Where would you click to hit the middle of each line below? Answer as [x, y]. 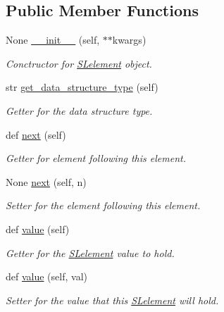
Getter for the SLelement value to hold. [90, 252]
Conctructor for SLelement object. [79, 63]
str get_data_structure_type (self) [82, 87]
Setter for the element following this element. [103, 205]
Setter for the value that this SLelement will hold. [112, 300]
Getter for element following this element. [96, 158]
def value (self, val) [46, 276]
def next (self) [36, 134]
